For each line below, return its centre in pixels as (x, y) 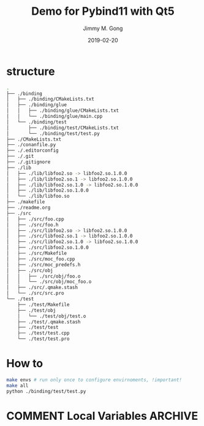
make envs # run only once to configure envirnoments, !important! (94, 380)
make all (17, 385)
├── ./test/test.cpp (43, 333)
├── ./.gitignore (28, 162)
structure (31, 71)
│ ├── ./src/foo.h (33, 225)
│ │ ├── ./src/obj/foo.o (43, 276)
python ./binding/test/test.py (46, 391)
